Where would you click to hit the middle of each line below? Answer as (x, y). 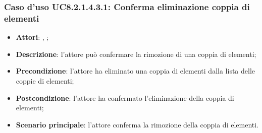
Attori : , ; (32, 37)
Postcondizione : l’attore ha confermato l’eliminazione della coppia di (125, 97)
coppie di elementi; (45, 80)
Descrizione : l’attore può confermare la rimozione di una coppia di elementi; (136, 54)
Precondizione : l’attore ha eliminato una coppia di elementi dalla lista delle (135, 71)
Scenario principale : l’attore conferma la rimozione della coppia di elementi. (137, 124)
